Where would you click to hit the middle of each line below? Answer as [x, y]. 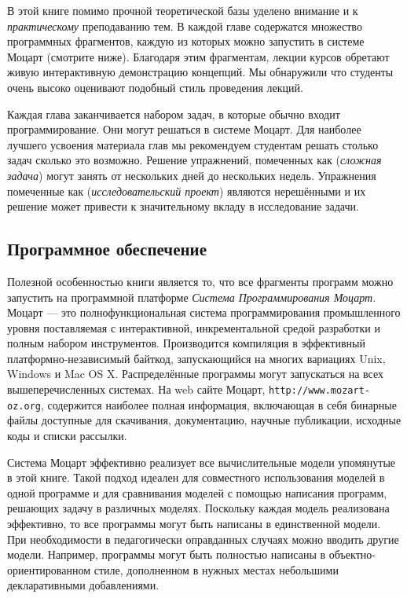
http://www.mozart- [319, 391]
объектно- [352, 554]
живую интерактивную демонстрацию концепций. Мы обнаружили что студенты [200, 72]
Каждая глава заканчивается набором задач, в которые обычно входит [174, 114]
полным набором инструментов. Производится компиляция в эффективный [186, 343]
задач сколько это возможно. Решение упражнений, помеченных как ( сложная [194, 160]
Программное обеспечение [107, 249]
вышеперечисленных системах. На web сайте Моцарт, [136, 389]
